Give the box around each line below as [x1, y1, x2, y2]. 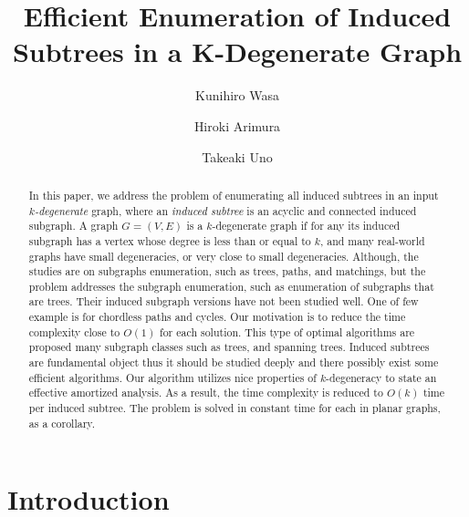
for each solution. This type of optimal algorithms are [160, 324, 415, 339]
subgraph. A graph [28, 218, 119, 233]
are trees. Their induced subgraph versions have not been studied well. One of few [28, 294, 419, 309]
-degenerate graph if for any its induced [212, 218, 401, 233]
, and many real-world [319, 233, 425, 248]
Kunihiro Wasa [195, 86, 279, 105]
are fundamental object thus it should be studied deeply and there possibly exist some [28, 355, 439, 370]
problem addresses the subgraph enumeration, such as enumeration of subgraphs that [28, 278, 434, 294]
